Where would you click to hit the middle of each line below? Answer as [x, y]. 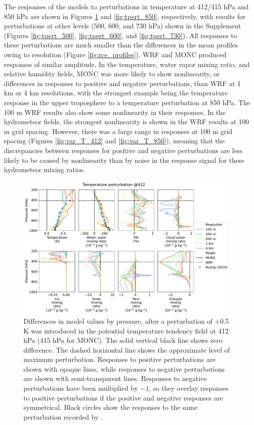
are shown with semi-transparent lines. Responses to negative [115, 378]
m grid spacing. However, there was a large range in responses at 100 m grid [118, 131]
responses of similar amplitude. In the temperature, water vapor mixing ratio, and [127, 64]
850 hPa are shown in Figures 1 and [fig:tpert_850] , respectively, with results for [125, 16]
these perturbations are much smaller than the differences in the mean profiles [121, 45]
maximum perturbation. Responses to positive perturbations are [120, 359]
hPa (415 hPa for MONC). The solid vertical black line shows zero [123, 340]
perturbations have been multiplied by [81, 388]
